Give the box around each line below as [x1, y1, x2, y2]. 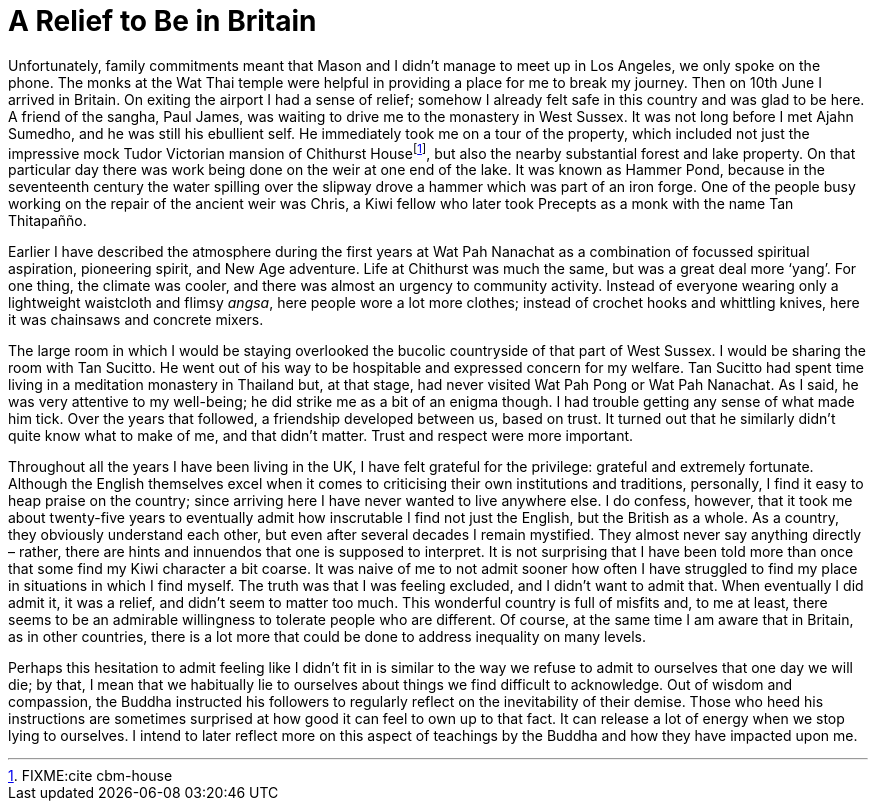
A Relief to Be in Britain [8, 4, 317, 38]
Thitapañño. [8, 212, 87, 230]
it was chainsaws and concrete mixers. [8, 311, 264, 329]
